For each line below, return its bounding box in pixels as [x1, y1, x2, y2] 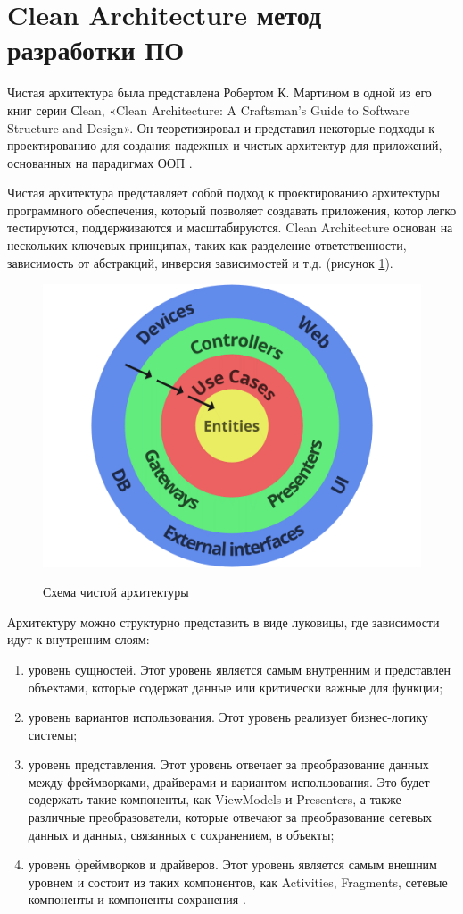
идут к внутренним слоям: [7, 630, 150, 649]
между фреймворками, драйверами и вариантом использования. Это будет [28, 772, 430, 791]
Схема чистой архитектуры [43, 583, 189, 601]
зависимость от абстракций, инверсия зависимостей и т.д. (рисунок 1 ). [7, 253, 393, 272]
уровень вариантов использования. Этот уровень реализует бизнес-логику [28, 708, 428, 726]
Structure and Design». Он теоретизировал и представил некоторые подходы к [7, 118, 435, 137]
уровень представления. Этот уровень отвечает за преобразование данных [28, 755, 429, 774]
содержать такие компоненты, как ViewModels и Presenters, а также [28, 790, 401, 809]
